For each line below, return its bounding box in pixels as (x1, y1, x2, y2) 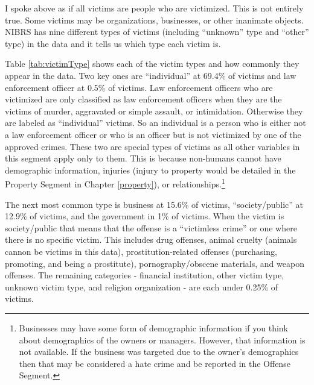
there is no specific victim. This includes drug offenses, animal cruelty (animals (5, 233, 297, 246)
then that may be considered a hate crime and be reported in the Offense (19, 357, 290, 369)
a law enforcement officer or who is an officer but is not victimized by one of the (5, 128, 301, 140)
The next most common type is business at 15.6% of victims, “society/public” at (5, 198, 303, 210)
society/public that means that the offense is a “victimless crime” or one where (5, 221, 297, 234)
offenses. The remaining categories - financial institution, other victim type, (5, 269, 284, 281)
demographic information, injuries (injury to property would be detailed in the (5, 163, 296, 176)
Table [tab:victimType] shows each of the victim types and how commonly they (5, 57, 300, 70)
